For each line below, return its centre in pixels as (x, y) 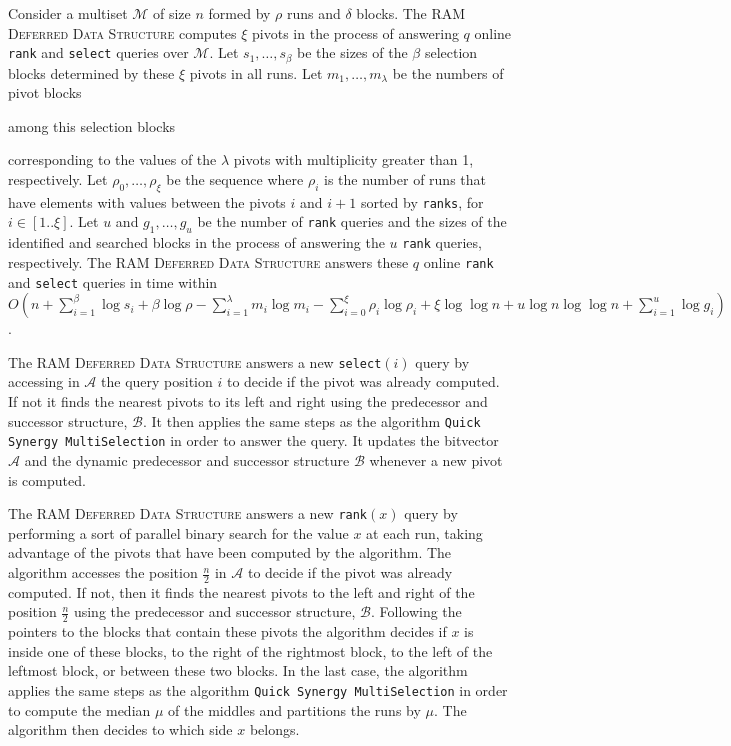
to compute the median (79, 709)
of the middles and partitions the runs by (294, 709)
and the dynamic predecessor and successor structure (187, 459)
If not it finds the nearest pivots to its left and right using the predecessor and (248, 401)
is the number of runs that (405, 179)
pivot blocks (45, 92)
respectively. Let (58, 179)
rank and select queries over (98, 52)
